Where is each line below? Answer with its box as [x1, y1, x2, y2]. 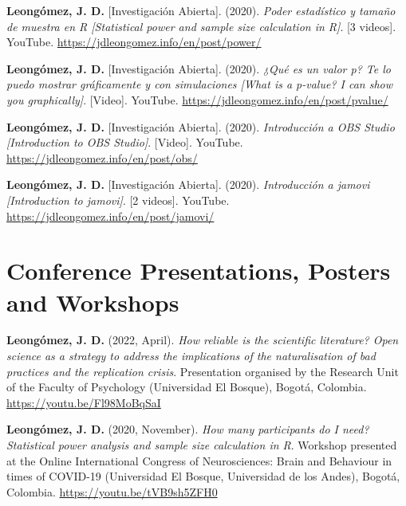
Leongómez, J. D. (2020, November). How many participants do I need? [6, 421, 369, 437]
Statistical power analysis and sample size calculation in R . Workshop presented [6, 437, 397, 453]
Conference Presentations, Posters [6, 254, 391, 287]
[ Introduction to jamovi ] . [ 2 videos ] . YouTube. [6, 191, 230, 208]
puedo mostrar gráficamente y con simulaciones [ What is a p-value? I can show [6, 76, 393, 92]
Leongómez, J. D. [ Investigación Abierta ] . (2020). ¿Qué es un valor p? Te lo [6, 60, 391, 76]
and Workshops [6, 285, 179, 318]
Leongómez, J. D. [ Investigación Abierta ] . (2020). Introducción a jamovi [6, 176, 370, 193]
